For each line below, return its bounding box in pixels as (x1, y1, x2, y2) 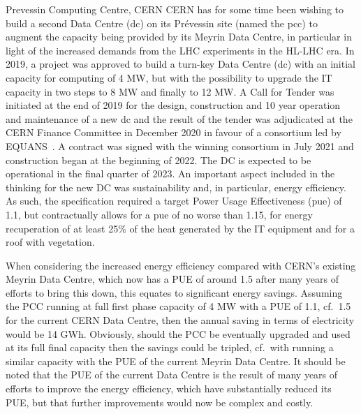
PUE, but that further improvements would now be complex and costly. (6, 394, 314, 409)
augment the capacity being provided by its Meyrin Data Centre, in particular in (6, 29, 352, 44)
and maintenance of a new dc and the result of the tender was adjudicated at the (6, 111, 353, 126)
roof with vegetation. (6, 235, 95, 249)
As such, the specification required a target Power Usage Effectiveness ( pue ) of (6, 193, 342, 208)
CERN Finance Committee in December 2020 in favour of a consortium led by (6, 125, 341, 140)
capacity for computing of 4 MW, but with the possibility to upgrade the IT (6, 70, 332, 84)
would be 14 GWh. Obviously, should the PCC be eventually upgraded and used (6, 326, 351, 341)
